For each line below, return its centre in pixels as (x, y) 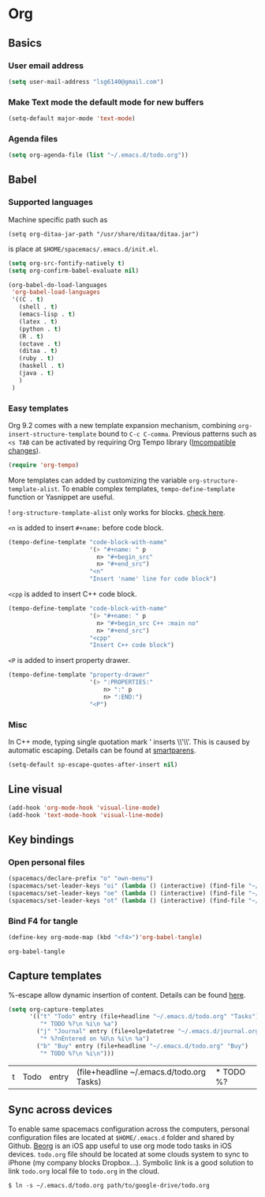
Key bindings (41, 839)
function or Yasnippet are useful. (61, 497)
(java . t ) (37, 373)
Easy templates (38, 408)
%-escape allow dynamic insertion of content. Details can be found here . (127, 994)
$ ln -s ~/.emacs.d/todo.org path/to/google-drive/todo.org (109, 1185)
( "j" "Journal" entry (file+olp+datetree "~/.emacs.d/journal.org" (149, 1032)
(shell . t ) (38, 307)
